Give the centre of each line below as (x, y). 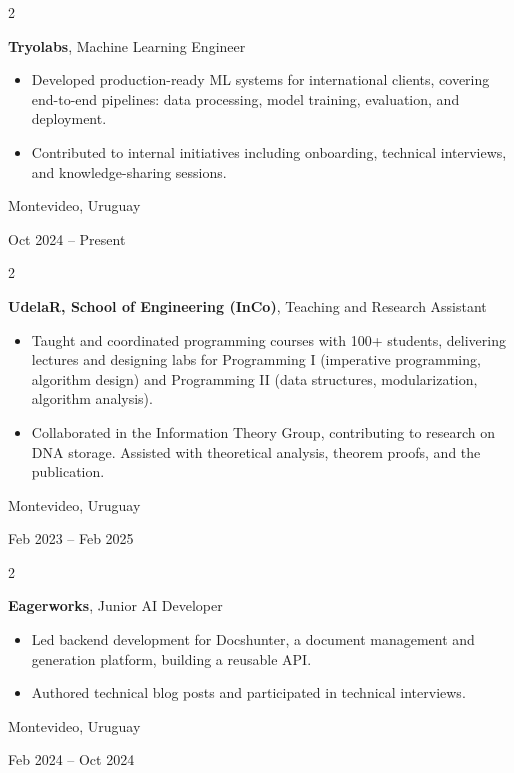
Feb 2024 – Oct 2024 (71, 759)
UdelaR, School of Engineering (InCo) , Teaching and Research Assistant (247, 305)
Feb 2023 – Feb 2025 (71, 538)
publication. (68, 471)
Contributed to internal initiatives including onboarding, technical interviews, (269, 151)
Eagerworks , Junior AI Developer (115, 605)
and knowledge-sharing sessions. (129, 171)
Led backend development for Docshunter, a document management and (253, 639)
